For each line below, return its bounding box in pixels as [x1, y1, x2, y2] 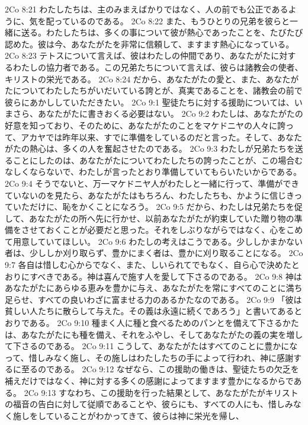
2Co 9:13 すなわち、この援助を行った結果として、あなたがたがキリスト [24, 386, 299, 398]
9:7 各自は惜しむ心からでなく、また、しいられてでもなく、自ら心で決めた [5, 258, 291, 271]
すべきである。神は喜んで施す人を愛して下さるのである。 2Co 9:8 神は [30, 270, 302, 282]
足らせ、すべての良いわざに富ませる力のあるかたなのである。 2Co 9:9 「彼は [5, 293, 302, 305]
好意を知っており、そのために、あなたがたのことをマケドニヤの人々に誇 [5, 119, 285, 131]
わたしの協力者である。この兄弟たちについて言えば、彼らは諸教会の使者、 [12, 60, 303, 73]
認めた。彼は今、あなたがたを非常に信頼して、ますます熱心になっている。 [5, 37, 294, 50]
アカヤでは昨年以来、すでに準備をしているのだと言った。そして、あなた [21, 130, 302, 143]
